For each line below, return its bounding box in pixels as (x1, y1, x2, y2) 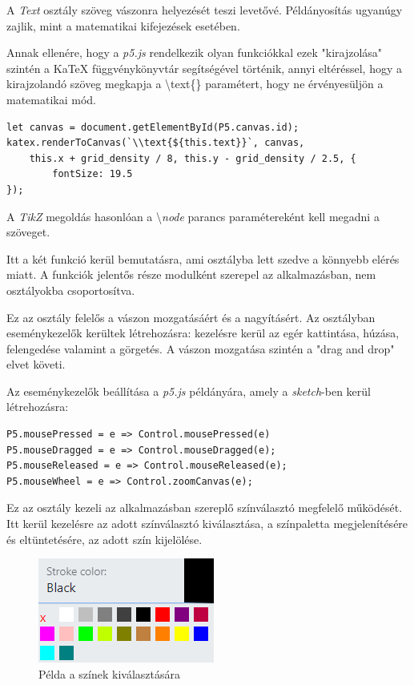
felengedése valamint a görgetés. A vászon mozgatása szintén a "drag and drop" (6, 340, 395, 357)
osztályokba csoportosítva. (6, 281, 135, 298)
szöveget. (6, 224, 50, 240)
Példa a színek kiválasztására (38, 665, 181, 682)
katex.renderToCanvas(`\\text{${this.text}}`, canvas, (6, 137, 305, 149)
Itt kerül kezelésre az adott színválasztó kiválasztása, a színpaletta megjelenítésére (6, 515, 408, 532)
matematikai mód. (6, 91, 96, 107)
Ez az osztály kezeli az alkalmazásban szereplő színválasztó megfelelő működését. (6, 499, 403, 516)
